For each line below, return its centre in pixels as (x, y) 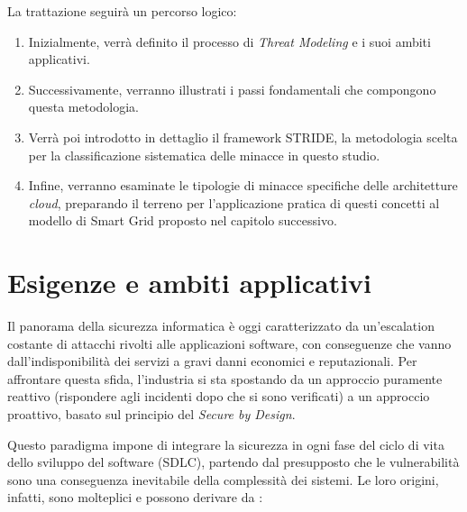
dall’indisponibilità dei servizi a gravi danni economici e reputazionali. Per (212, 361)
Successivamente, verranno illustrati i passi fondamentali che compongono (232, 89)
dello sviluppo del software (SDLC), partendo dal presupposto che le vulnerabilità (233, 462)
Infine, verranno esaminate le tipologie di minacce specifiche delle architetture (243, 185)
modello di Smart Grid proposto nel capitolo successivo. (183, 220)
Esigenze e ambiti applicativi (190, 283)
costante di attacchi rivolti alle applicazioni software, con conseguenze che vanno (229, 343)
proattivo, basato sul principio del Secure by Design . (151, 414)
